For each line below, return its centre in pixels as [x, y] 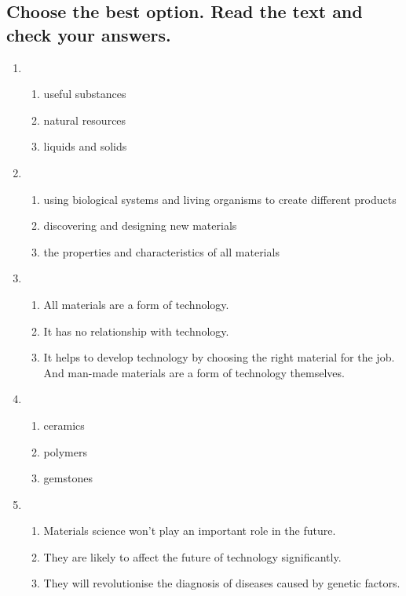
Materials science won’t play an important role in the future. [190, 531]
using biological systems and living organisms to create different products [220, 199]
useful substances [85, 94]
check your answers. [89, 34]
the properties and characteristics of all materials [161, 251]
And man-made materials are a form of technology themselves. [194, 372]
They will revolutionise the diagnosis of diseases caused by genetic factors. [222, 583]
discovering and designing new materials [140, 225]
